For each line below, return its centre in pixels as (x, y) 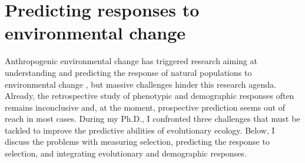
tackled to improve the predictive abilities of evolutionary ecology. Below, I (140, 130)
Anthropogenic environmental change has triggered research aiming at (131, 61)
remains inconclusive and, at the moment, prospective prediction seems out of (145, 107)
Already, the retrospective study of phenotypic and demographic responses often (150, 96)
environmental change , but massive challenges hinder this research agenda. (140, 84)
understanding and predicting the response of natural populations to (128, 72)
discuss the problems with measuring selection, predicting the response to (137, 142)
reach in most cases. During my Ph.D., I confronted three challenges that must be (152, 119)
